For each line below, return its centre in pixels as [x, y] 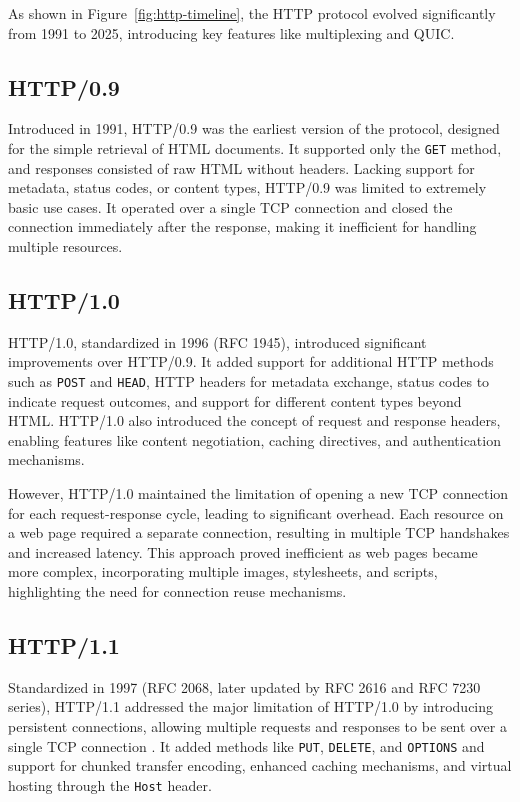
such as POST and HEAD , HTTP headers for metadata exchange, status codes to [249, 381]
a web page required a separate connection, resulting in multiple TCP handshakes [259, 532]
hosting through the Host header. [110, 784]
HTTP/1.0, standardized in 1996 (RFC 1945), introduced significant [217, 341]
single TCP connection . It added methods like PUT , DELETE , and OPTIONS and [246, 745]
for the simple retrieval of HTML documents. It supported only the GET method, [255, 147]
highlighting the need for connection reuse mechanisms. [177, 591]
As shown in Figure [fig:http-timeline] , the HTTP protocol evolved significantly [252, 13]
